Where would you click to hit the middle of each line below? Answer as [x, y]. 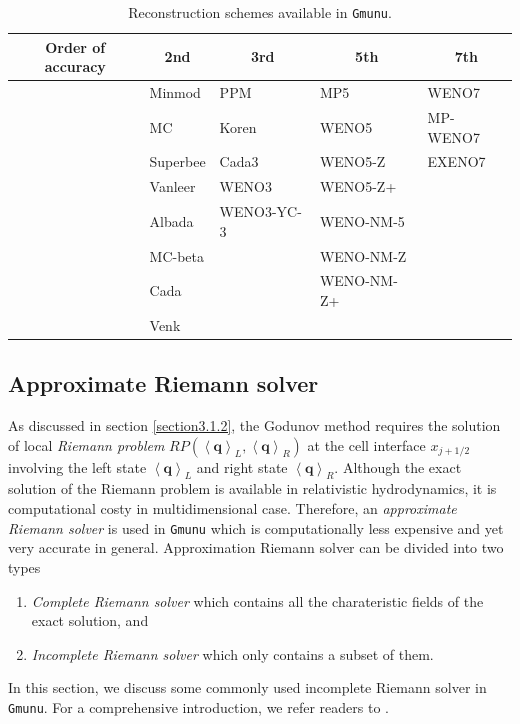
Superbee [177, 161]
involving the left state [77, 466]
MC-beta [176, 255]
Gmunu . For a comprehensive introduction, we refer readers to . [198, 706]
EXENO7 [456, 161]
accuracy [75, 66]
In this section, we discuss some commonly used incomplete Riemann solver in [247, 687]
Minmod [175, 92]
